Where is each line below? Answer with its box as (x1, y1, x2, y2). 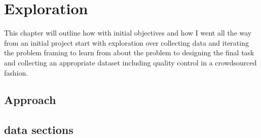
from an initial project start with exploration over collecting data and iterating (4, 37, 249, 48)
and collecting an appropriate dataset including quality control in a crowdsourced (4, 57, 257, 67)
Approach (4, 92, 56, 108)
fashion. (4, 67, 28, 78)
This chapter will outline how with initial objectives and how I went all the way (4, 27, 252, 38)
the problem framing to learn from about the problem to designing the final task (4, 47, 254, 58)
